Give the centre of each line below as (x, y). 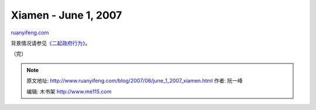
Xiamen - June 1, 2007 (66, 15)
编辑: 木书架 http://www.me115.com (69, 91)
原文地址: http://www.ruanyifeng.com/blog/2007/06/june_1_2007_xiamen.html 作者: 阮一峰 (135, 81)
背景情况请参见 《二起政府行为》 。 (51, 43)
